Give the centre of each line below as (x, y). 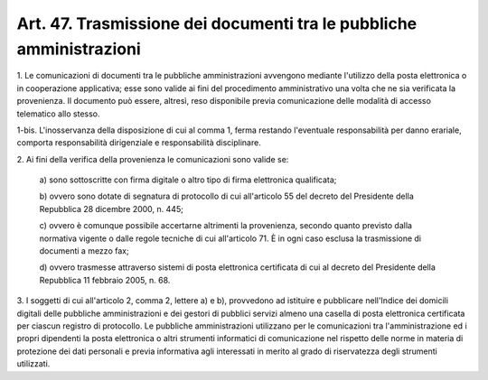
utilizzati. (33, 364)
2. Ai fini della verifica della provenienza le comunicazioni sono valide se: (153, 159)
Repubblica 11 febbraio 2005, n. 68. (105, 280)
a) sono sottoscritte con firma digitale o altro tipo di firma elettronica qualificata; (188, 180)
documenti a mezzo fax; (84, 251)
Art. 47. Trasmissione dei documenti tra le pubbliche (217, 23)
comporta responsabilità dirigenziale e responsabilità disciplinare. (139, 143)
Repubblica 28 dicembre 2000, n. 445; (112, 209)
